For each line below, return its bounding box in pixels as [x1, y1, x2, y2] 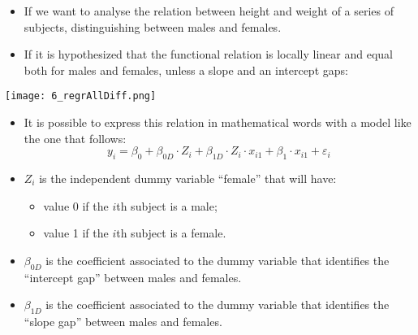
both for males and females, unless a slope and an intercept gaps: [24, 61, 348, 78]
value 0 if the [43, 197, 109, 214]
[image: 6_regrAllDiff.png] [5, 90, 157, 102]
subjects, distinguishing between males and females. [24, 18, 282, 35]
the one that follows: [24, 129, 127, 146]
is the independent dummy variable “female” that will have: [39, 170, 337, 187]
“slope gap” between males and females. [24, 312, 222, 329]
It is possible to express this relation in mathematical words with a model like [24, 114, 412, 131]
